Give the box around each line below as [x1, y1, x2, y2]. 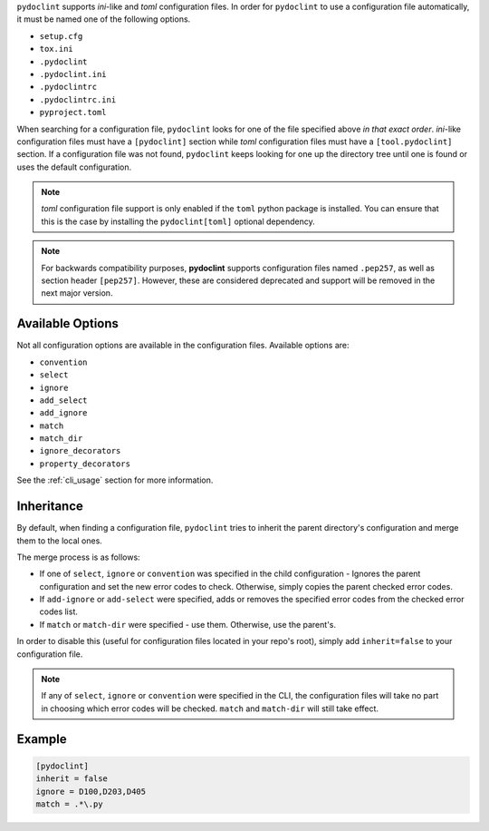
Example [16, 731, 67, 747]
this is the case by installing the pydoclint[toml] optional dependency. [41, 216, 316, 227]
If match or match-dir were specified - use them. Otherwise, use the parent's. [39, 619, 337, 630]
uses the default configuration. [16, 161, 131, 172]
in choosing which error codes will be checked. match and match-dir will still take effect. [41, 703, 379, 714]
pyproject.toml [39, 107, 108, 118]
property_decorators [39, 458, 131, 469]
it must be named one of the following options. [16, 14, 191, 24]
